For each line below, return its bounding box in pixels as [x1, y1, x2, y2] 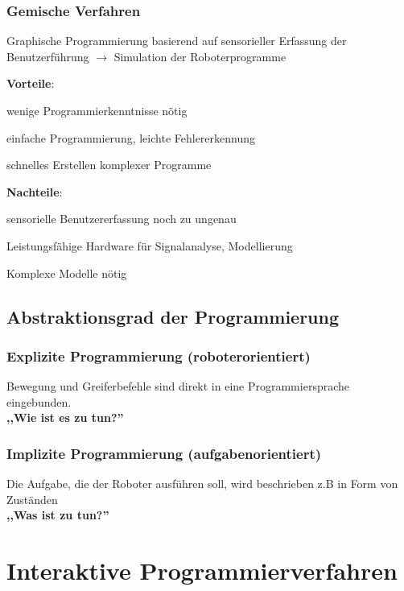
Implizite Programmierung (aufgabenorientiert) [6, 443, 322, 463]
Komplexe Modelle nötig [6, 264, 127, 281]
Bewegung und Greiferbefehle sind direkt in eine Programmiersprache [6, 378, 349, 395]
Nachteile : [6, 183, 63, 200]
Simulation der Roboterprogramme [113, 48, 287, 64]
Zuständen [6, 490, 58, 507]
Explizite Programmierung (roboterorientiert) [6, 345, 311, 366]
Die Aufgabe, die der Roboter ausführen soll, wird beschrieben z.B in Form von [6, 475, 398, 492]
